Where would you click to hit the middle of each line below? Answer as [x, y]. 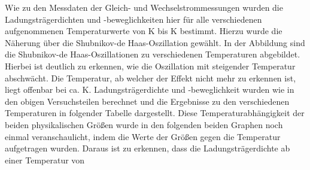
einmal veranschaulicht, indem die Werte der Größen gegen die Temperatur [143, 136]
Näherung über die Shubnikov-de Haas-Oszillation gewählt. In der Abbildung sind [155, 42]
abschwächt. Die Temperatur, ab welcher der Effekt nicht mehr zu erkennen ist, [151, 78]
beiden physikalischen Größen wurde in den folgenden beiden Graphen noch [144, 124]
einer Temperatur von [45, 160]
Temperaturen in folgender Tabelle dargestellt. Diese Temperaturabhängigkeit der [155, 113]
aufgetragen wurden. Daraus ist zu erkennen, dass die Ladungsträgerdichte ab [148, 148]
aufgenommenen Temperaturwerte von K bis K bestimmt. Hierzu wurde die [144, 31]
